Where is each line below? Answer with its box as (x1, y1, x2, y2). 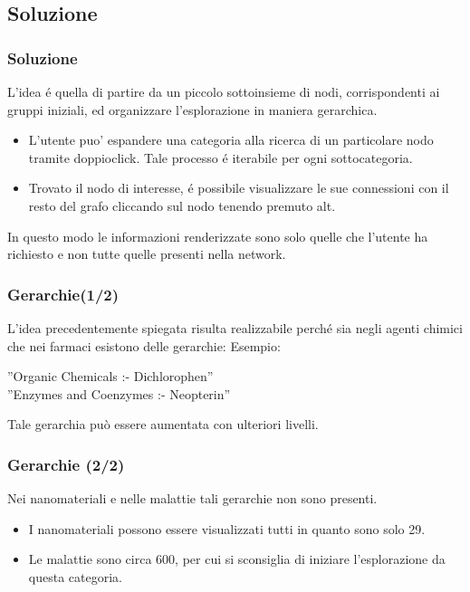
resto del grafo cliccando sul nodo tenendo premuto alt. (28, 196, 336, 215)
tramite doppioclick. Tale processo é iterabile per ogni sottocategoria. (28, 148, 413, 167)
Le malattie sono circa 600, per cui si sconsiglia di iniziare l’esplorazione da (28, 549, 446, 568)
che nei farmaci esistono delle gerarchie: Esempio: (7, 336, 281, 355)
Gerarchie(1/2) (7, 282, 120, 305)
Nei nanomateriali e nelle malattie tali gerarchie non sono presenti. (7, 489, 378, 508)
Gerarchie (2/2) (7, 453, 125, 475)
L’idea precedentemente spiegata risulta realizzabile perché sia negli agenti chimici (7, 318, 463, 337)
